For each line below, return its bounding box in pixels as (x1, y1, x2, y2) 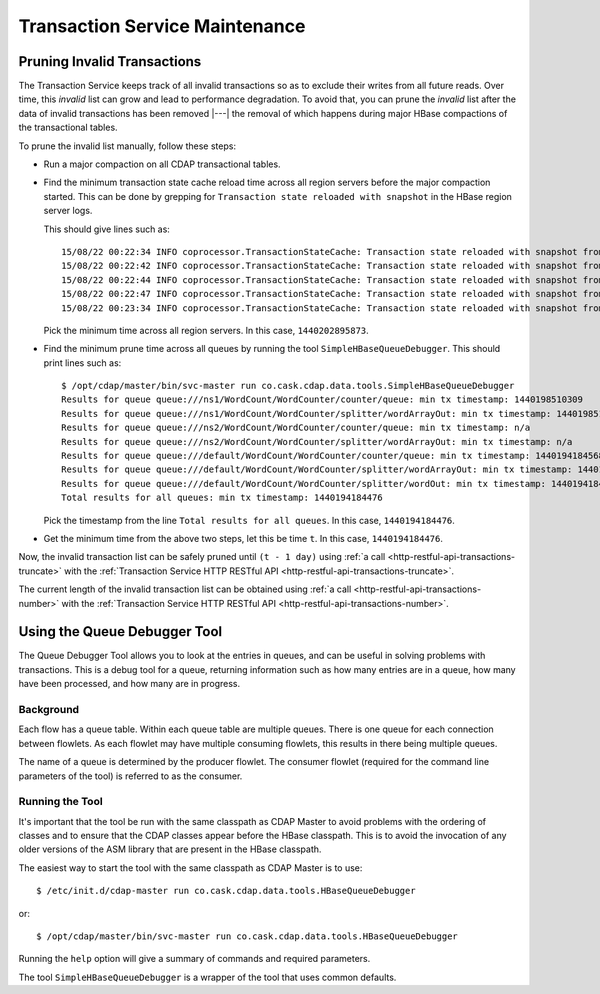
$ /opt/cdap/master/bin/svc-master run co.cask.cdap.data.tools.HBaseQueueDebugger (36, 931, 459, 942)
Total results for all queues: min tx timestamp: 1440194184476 (61, 492, 384, 504)
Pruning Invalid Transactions (18, 53, 202, 70)
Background (18, 703, 80, 717)
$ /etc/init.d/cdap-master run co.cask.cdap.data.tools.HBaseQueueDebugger (36, 885, 416, 897)
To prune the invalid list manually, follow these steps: (18, 140, 237, 152)
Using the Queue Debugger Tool (18, 623, 223, 640)
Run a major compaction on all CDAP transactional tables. (43, 158, 281, 170)
